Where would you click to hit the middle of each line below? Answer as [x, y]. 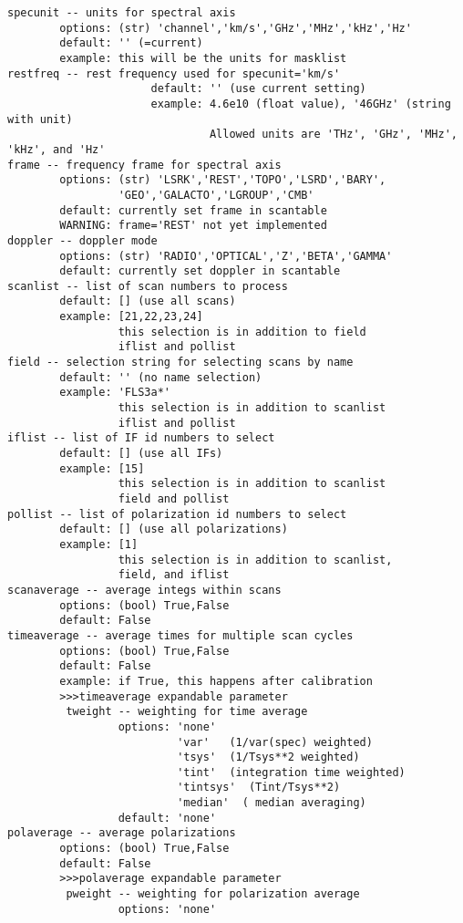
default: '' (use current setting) [258, 89]
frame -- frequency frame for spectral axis [144, 165]
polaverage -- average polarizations [122, 833]
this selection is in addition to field [242, 332]
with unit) [40, 119]
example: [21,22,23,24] [131, 317]
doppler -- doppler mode [82, 240]
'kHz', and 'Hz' [57, 149]
